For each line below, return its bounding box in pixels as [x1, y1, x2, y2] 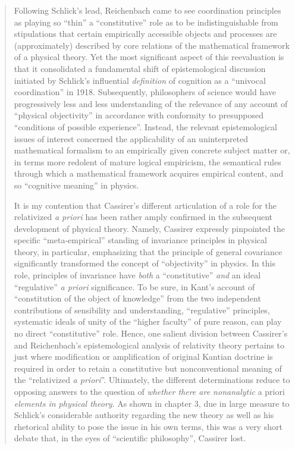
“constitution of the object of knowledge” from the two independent [14, 292, 261, 304]
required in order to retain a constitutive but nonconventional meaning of [14, 362, 282, 374]
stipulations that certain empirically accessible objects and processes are [14, 27, 277, 40]
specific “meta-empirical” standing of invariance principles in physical [14, 234, 267, 246]
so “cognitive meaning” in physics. [14, 178, 139, 191]
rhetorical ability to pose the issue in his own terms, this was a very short [14, 420, 283, 432]
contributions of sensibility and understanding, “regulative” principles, [14, 303, 270, 316]
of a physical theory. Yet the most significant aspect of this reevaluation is [14, 51, 284, 63]
